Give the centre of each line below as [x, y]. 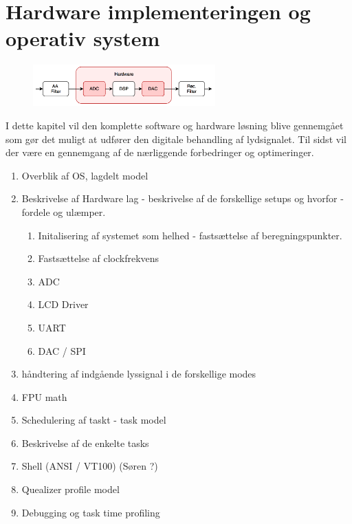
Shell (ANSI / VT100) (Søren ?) [90, 466]
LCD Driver [63, 304]
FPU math [44, 396]
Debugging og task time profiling [91, 512]
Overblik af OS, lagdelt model [85, 175]
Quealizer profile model [70, 489]
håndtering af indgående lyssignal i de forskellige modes [139, 374]
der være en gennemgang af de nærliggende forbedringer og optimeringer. [160, 152]
